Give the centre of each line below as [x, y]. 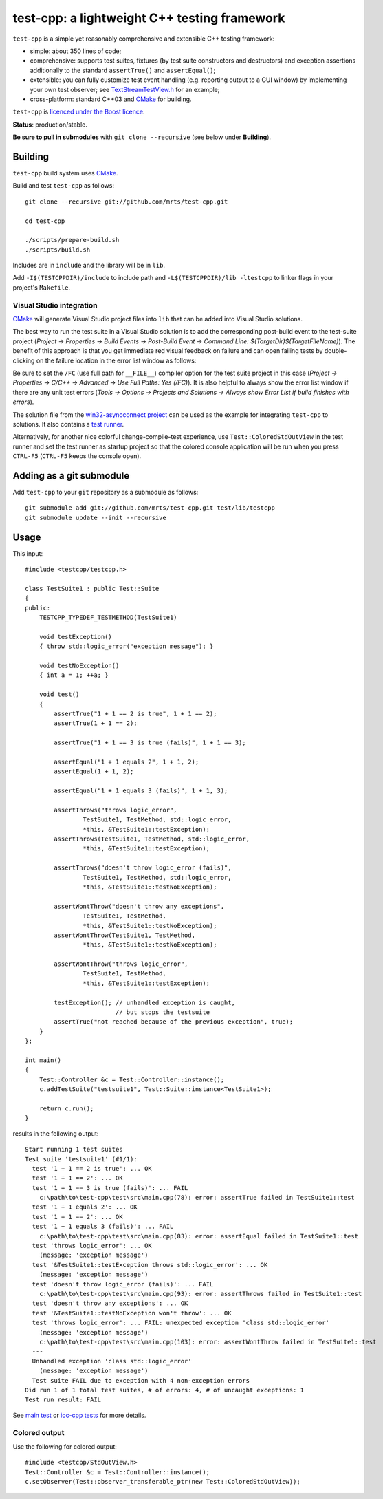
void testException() [76, 637]
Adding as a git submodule [71, 476]
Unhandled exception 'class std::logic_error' [112, 1361]
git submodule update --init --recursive [96, 517]
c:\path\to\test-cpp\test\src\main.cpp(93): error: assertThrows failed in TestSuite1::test [200, 1294]
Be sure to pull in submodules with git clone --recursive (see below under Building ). [142, 137]
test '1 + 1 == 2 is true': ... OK [92, 1168]
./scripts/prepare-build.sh [72, 240]
